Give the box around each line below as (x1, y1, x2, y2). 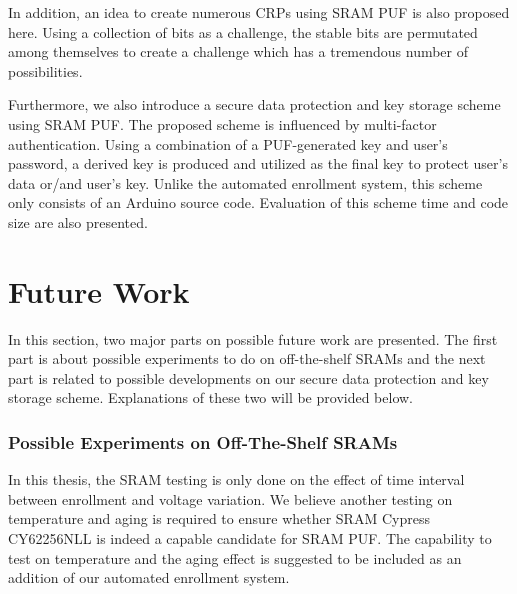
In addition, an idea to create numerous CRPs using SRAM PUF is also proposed (8, 2, 510, 22)
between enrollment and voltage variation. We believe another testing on (8, 488, 453, 509)
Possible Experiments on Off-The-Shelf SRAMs (8, 429, 398, 454)
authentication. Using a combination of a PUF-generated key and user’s (8, 133, 448, 154)
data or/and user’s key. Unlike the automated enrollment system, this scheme (8, 172, 483, 193)
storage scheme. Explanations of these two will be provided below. (8, 387, 414, 408)
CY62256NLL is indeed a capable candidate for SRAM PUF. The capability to (8, 528, 492, 549)
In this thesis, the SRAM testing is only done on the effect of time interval (8, 469, 465, 490)
